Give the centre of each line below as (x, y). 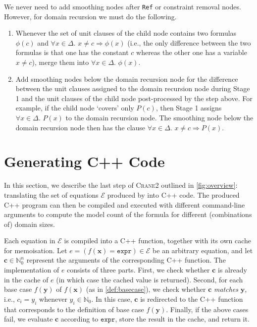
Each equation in (30, 241)
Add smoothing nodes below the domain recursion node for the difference (127, 79)
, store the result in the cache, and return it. (182, 319)
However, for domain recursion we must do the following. (90, 16)
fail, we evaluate (28, 319)
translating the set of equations (51, 194)
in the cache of (26, 279)
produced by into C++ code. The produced (173, 194)
